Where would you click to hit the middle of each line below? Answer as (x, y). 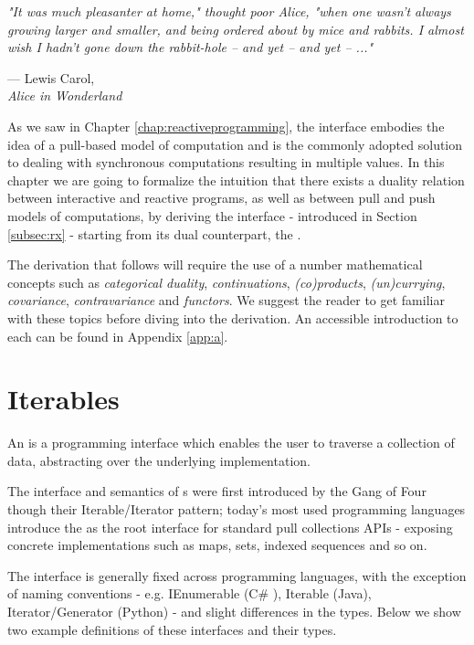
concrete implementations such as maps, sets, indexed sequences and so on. (217, 545)
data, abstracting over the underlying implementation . (159, 460)
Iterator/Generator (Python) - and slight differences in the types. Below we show (234, 611)
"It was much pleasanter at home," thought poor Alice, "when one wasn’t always (229, 11)
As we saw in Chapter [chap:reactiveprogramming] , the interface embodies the (226, 126)
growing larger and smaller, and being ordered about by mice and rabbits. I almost (236, 29)
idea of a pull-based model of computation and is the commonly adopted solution (235, 144)
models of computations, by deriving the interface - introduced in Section (212, 215)
